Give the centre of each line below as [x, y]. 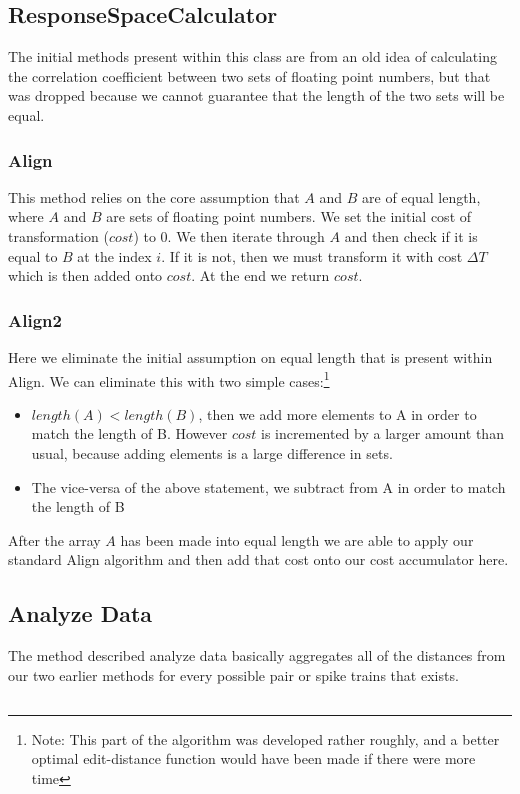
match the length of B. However [129, 433]
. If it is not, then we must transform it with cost [312, 255]
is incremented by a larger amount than [382, 433]
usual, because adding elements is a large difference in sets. [212, 453]
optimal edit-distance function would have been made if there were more [253, 758]
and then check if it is [411, 235]
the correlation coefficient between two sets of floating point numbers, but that [249, 75]
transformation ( [58, 235]
